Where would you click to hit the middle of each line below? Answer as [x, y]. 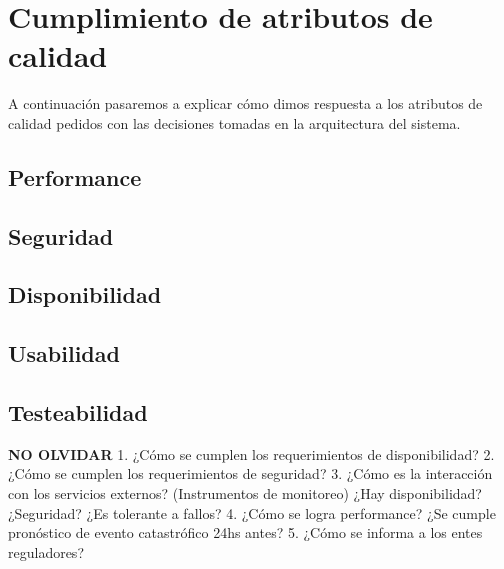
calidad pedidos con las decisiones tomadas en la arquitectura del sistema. [234, 122]
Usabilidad [64, 353]
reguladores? [46, 551]
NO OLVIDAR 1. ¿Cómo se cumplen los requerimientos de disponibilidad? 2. [251, 453]
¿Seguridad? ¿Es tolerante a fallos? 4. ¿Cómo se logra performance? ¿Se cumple [252, 512]
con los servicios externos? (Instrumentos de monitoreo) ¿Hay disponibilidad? [245, 493]
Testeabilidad [78, 412]
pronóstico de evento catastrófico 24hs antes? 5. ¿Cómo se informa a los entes [245, 532]
